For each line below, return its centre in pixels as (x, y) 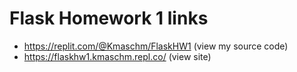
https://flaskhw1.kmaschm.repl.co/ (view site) (117, 56)
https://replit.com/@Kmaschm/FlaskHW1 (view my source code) (156, 46)
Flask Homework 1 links (109, 18)
